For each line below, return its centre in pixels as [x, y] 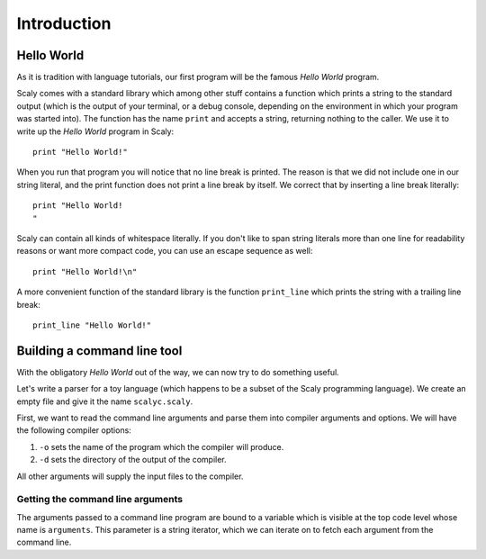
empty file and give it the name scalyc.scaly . [105, 401]
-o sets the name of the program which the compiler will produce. [162, 446]
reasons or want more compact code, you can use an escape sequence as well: [165, 251]
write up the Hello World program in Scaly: [95, 131]
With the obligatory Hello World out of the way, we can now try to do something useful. [178, 372]
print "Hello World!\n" [85, 271]
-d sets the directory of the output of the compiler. [133, 460]
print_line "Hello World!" [92, 325]
